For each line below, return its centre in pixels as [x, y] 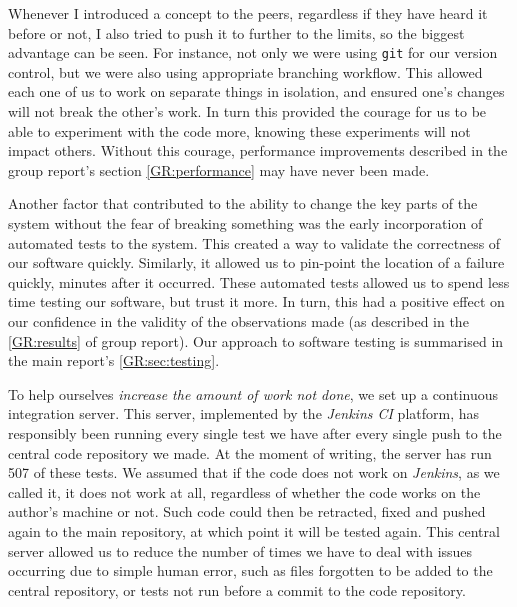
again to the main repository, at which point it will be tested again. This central [254, 530]
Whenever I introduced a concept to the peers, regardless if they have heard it [248, 13]
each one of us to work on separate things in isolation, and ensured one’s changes [256, 91]
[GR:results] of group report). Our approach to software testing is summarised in [256, 340]
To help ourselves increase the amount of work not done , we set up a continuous [253, 393]
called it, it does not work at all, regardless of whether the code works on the [244, 491]
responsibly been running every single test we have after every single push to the [255, 432]
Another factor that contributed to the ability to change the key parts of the [243, 203]
